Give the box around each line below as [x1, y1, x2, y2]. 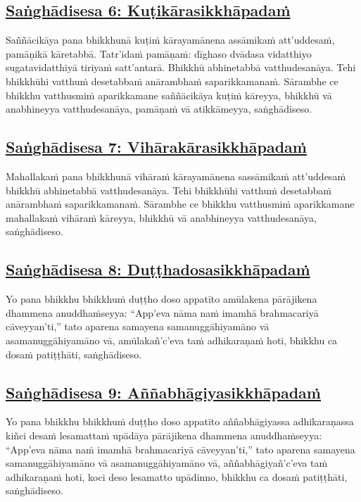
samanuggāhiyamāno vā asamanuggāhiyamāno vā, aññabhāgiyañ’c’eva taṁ [6, 456, 328, 470]
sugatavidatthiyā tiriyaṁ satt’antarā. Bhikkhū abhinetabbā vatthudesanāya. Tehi [6, 60, 356, 75]
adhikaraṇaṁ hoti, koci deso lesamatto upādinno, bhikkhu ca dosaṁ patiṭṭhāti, [6, 469, 348, 484]
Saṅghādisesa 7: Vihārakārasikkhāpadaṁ [6, 136, 307, 158]
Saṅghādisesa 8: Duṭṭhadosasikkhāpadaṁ [6, 258, 310, 280]
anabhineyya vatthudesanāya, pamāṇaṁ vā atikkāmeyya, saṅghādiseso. [6, 101, 312, 116]
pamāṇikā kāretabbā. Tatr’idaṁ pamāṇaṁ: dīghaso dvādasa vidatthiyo [6, 46, 312, 61]
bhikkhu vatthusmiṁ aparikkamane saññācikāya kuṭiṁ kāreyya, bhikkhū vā [6, 87, 332, 102]
